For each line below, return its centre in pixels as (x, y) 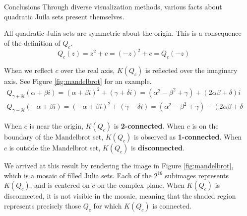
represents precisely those (43, 205)
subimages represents (197, 175)
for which (108, 205)
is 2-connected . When (149, 126)
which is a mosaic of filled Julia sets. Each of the (78, 175)
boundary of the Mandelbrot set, (54, 137)
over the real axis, (88, 70)
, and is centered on (60, 185)
